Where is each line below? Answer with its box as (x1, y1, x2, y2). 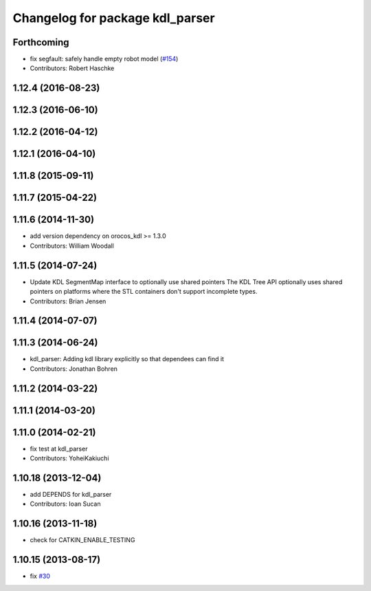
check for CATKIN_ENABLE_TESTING (30, 536, 135, 544)
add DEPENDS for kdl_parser (30, 491, 112, 499)
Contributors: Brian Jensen (30, 297, 106, 305)
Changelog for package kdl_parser (12, 10, 216, 25)
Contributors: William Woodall (30, 241, 115, 250)
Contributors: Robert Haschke (30, 64, 115, 72)
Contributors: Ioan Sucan (30, 499, 101, 508)
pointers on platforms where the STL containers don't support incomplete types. (30, 288, 258, 296)
